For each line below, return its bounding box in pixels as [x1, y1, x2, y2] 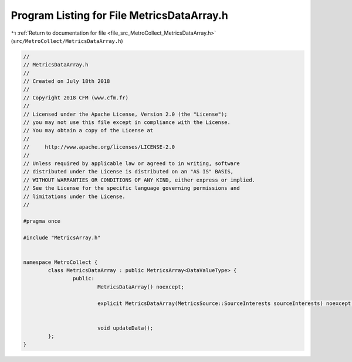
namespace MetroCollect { [23, 259, 98, 266]
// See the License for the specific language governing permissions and [23, 185, 240, 192]
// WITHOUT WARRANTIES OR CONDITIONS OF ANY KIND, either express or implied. [23, 176, 255, 183]
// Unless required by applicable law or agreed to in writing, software [23, 160, 240, 167]
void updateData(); [97, 324, 154, 331]
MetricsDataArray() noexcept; [97, 283, 184, 290]
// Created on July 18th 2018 [23, 78, 110, 85]
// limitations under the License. [23, 193, 126, 200]
